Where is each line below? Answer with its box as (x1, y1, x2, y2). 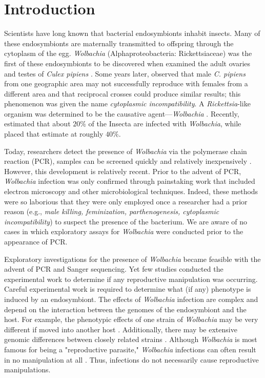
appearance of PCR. (4, 236, 68, 247)
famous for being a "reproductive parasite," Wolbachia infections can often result (4, 344, 256, 354)
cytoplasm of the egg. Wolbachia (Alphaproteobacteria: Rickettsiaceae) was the (4, 48, 252, 59)
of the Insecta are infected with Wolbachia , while (88, 118, 241, 129)
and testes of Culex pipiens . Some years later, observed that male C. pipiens (4, 68, 246, 79)
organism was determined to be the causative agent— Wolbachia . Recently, (4, 108, 239, 119)
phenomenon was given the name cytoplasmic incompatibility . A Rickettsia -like (4, 98, 251, 109)
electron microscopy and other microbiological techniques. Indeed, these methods (4, 186, 258, 197)
